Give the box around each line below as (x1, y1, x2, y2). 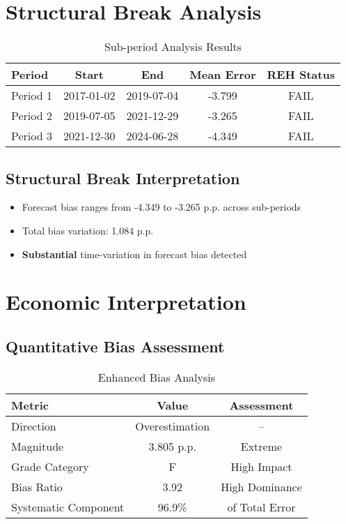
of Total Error (227, 498, 296, 515)
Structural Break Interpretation (6, 167, 240, 188)
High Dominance (221, 478, 302, 495)
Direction (11, 417, 56, 434)
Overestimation (135, 417, 210, 434)
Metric (11, 396, 49, 413)
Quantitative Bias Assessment (6, 335, 225, 357)
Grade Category (11, 458, 89, 474)
